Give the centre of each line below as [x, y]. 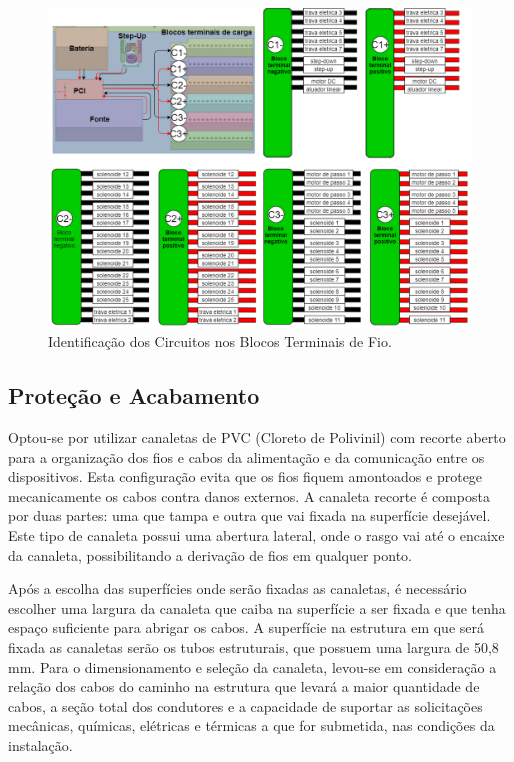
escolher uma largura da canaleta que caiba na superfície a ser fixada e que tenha [257, 607]
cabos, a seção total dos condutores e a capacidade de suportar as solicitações [245, 705]
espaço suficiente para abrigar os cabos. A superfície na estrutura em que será [246, 627]
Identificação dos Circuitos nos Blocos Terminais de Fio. [220, 341]
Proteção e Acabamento [134, 395]
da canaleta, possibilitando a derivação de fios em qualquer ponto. [210, 554]
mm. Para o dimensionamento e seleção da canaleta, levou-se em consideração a [252, 666]
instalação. [40, 744]
